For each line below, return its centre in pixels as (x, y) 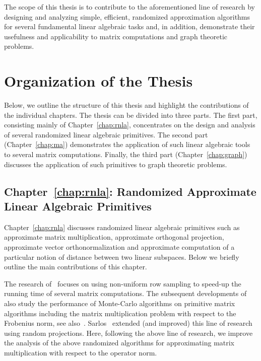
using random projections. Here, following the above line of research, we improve (128, 333)
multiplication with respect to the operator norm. (81, 352)
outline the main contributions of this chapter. (76, 267)
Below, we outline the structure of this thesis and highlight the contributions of (126, 105)
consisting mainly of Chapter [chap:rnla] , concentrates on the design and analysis (130, 125)
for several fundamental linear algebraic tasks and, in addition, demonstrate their (129, 26)
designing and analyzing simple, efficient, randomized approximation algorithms (127, 16)
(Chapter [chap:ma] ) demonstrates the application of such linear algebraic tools (127, 144)
